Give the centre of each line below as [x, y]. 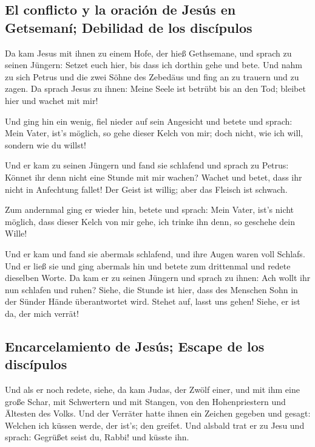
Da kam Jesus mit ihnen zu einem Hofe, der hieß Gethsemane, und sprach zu [148, 53]
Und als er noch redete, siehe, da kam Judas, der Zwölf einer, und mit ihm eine [152, 390]
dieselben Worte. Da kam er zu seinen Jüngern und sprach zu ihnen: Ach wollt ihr [158, 278]
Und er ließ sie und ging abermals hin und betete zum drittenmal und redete [148, 265]
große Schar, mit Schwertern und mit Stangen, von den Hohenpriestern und [145, 401]
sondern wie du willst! [46, 144]
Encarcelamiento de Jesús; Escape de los [135, 346]
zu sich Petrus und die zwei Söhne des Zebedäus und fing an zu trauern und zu [152, 76]
